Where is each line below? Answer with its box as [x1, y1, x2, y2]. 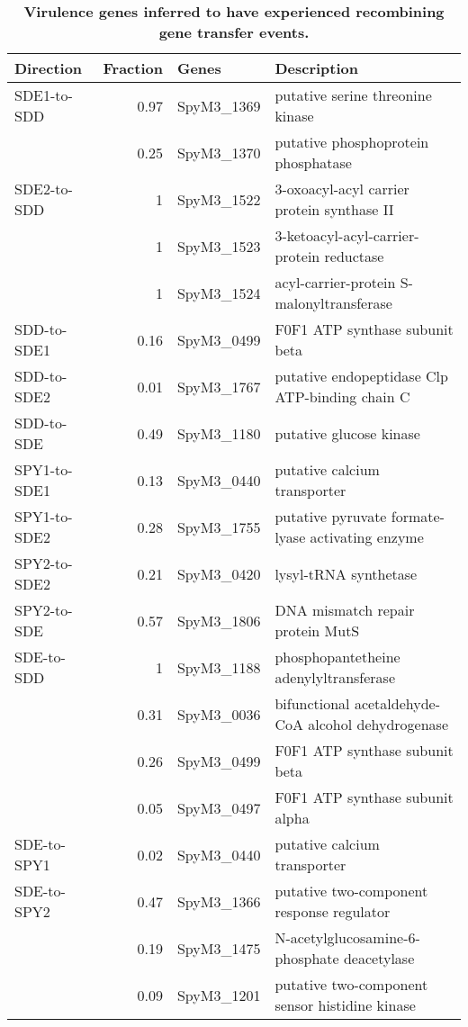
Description [274, 58, 358, 78]
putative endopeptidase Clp [274, 365, 448, 386]
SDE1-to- [14, 85, 73, 105]
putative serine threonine [274, 85, 432, 105]
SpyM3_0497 [176, 797, 261, 818]
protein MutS [274, 620, 360, 641]
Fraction [103, 58, 163, 78]
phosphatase [274, 152, 352, 173]
